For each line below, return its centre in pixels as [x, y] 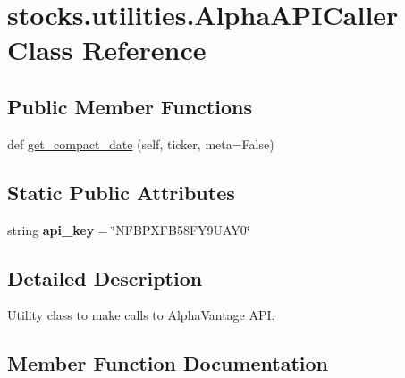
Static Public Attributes [121, 192]
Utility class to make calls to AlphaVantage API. [141, 315]
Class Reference [107, 50]
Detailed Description [105, 277]
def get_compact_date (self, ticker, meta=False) [141, 143]
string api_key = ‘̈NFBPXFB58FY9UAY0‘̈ [129, 229]
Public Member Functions [130, 106]
